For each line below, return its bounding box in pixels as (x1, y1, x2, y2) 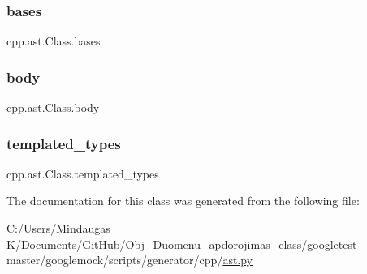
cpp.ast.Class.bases (6, 32, 101, 49)
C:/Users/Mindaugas (6, 220, 110, 237)
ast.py (222, 251, 253, 268)
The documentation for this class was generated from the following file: (6, 192, 360, 209)
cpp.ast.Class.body (6, 99, 100, 116)
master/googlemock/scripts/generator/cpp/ (6, 251, 223, 268)
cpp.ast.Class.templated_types (6, 165, 159, 182)
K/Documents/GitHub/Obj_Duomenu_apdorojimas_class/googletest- (6, 235, 361, 252)
